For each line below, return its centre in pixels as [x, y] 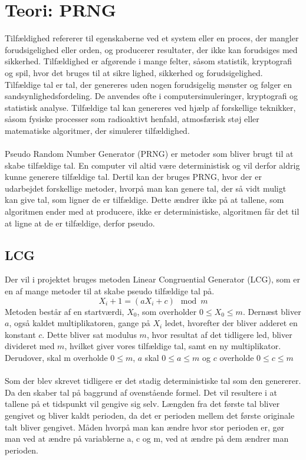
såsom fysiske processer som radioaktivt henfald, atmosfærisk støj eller [132, 119]
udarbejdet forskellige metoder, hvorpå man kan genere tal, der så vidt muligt [146, 188]
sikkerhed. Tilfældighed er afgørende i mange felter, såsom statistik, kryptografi [149, 61]
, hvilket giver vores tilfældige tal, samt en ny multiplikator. [173, 346]
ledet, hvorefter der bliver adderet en [231, 323]
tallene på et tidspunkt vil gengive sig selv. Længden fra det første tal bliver [142, 404]
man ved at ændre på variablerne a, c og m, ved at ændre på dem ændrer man [147, 438]
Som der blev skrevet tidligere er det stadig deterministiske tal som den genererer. [153, 381]
